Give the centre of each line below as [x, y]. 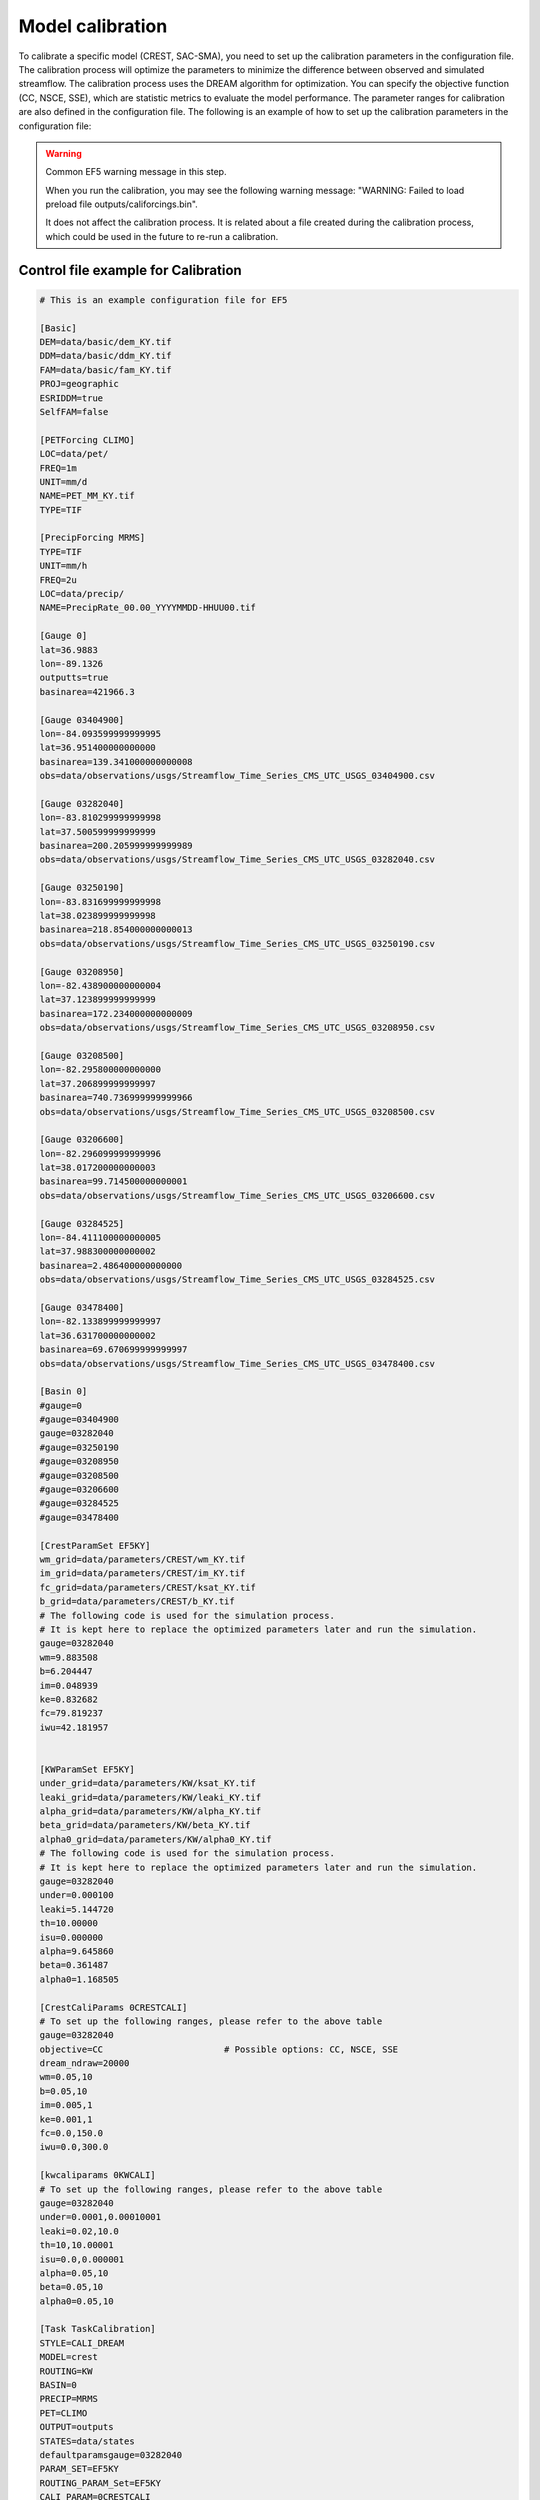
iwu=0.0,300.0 [74, 2147]
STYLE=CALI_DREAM [82, 2343]
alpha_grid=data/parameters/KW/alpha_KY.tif [150, 1811]
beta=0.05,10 [71, 2287]
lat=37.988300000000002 [98, 1251]
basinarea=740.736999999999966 [116, 1098]
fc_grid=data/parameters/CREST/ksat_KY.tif [148, 1587]
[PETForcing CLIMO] [87, 439]
